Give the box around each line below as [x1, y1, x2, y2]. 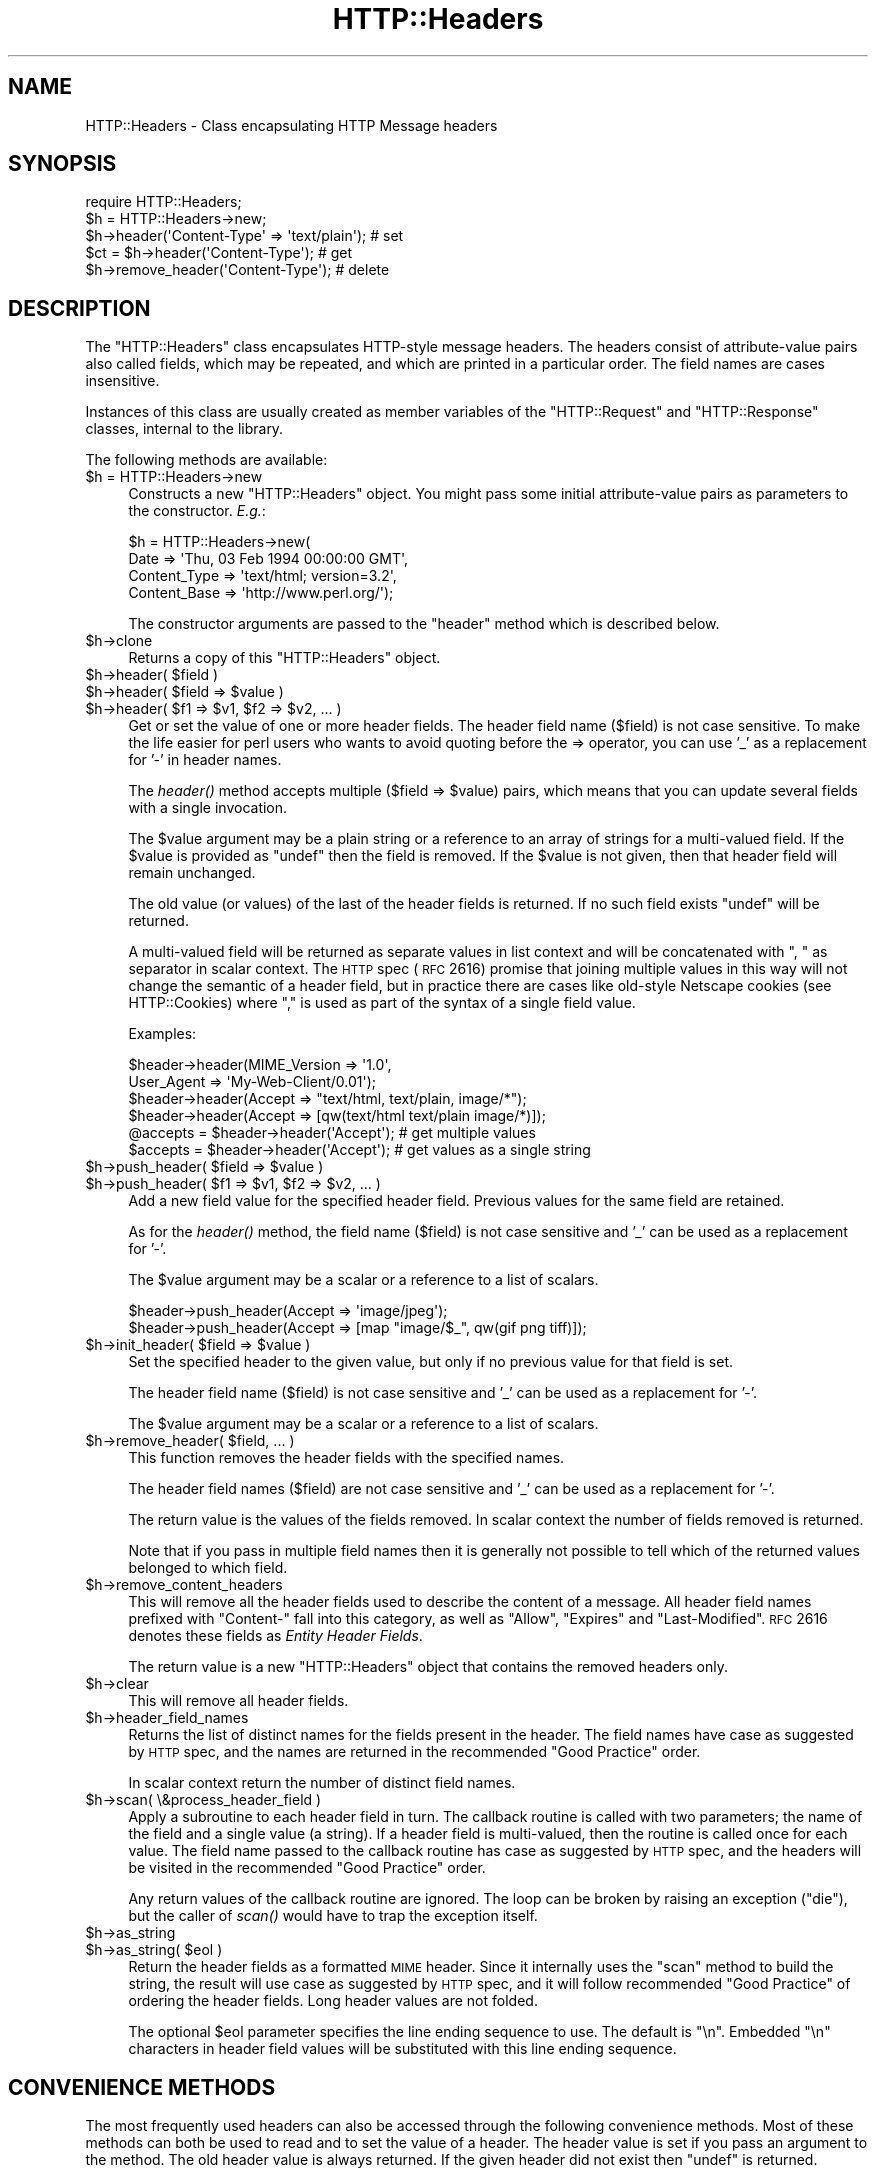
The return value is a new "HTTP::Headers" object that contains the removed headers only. [128, 1658, 728, 1676]
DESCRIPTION [8, 295, 151, 321]
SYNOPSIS [8, 151, 117, 177]
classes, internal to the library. [85, 420, 284, 438]
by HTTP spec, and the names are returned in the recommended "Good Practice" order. [128, 1743, 701, 1761]
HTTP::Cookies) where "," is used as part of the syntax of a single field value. [128, 994, 636, 1012]
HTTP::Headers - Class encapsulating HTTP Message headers [85, 116, 498, 134]
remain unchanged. [128, 864, 256, 882]
